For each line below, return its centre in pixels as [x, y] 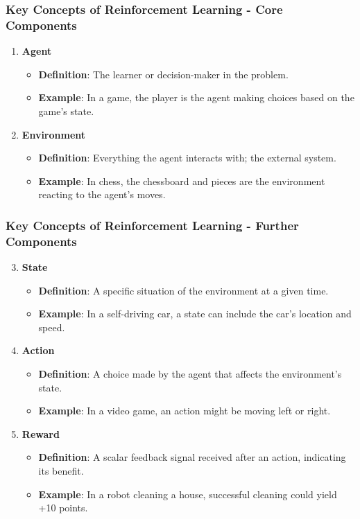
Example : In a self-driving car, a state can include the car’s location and [195, 314]
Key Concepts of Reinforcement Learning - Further [152, 225]
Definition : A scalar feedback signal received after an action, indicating [192, 457]
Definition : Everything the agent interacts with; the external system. [187, 158]
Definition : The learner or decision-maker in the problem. [163, 74]
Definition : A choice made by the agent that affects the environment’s [190, 373]
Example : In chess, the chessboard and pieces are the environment [182, 181]
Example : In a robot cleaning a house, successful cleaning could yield [188, 494]
